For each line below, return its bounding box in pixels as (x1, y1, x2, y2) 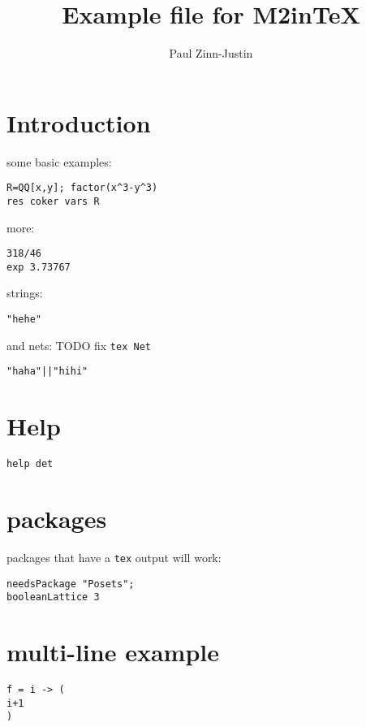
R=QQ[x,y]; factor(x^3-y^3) (6, 182, 158, 194)
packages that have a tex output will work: (6, 548, 222, 565)
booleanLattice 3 (6, 591, 100, 604)
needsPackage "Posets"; (6, 578, 135, 590)
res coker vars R (6, 195, 100, 207)
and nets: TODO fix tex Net (6, 336, 151, 353)
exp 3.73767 (6, 261, 71, 273)
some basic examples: (6, 153, 112, 170)
